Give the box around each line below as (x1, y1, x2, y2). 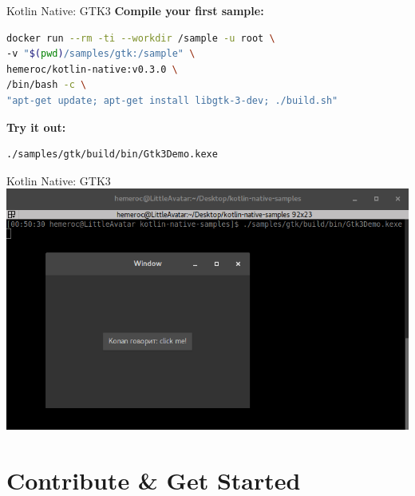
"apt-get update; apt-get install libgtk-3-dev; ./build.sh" (6, 94, 338, 106)
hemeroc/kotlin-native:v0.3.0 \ (6, 63, 178, 75)
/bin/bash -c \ (6, 79, 87, 91)
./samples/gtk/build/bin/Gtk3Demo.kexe (6, 149, 218, 161)
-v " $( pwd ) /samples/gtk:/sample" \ (6, 48, 196, 60)
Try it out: (6, 118, 66, 135)
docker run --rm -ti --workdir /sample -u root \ (6, 32, 275, 44)
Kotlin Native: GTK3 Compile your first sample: (6, 2, 264, 18)
